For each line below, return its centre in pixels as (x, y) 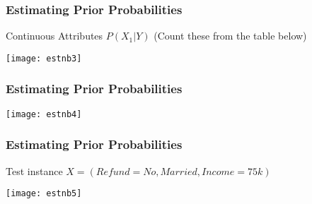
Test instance (34, 170)
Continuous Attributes (54, 36)
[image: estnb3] (44, 58)
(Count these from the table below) (230, 36)
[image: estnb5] (44, 194)
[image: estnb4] (44, 114)
